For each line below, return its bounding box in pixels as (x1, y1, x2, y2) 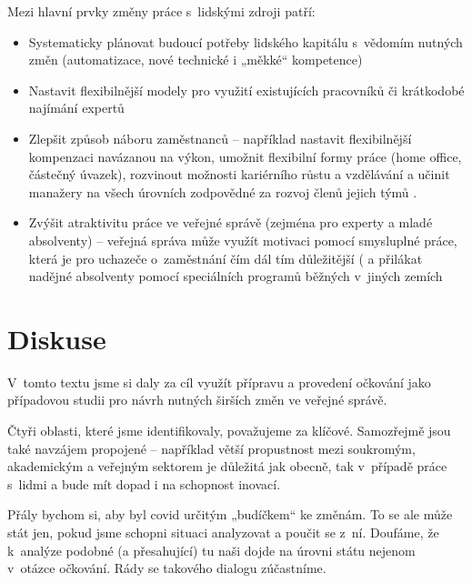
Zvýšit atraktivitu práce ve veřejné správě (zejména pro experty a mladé (28, 213, 433, 232)
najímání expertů (28, 98, 125, 117)
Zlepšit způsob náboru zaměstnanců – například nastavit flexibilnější (28, 128, 412, 147)
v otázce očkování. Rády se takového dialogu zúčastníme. (7, 558, 326, 578)
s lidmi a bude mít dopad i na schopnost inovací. (7, 474, 281, 493)
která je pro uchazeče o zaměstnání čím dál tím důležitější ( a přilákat (28, 248, 423, 267)
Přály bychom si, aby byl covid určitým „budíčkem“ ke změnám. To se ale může (7, 505, 453, 524)
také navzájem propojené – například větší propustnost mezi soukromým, (7, 438, 416, 457)
